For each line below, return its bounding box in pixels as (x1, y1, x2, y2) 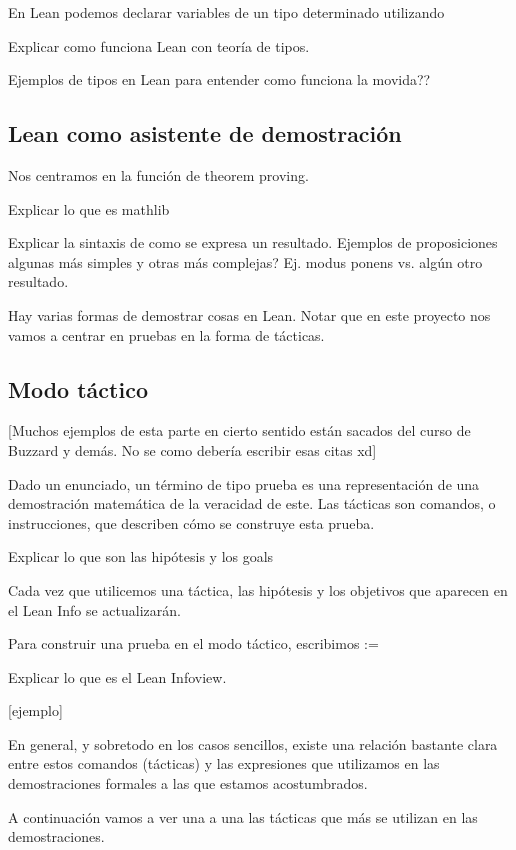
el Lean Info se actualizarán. (8, 599, 181, 620)
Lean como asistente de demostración (8, 118, 402, 149)
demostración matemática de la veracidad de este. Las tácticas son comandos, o (8, 493, 496, 514)
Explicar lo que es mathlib (8, 198, 170, 219)
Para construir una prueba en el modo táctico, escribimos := (8, 633, 379, 654)
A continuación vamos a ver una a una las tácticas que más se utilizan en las (8, 806, 478, 827)
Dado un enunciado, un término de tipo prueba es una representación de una (8, 473, 480, 494)
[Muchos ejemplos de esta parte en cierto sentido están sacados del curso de (8, 420, 471, 441)
